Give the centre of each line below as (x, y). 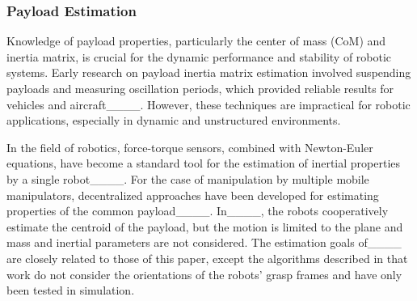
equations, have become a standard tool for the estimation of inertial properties (204, 163)
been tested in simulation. (71, 290)
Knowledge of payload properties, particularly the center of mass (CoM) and (196, 41)
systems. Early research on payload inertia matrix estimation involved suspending (209, 72)
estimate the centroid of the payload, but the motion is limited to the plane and (205, 226)
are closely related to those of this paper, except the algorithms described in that (207, 258)
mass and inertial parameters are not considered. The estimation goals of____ (204, 242)
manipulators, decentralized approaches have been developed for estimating (193, 195)
